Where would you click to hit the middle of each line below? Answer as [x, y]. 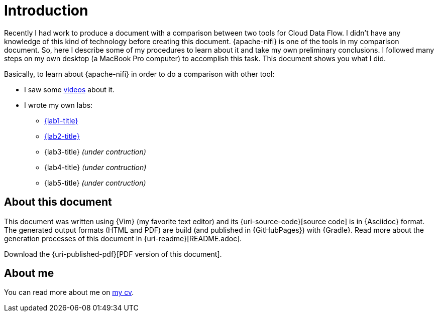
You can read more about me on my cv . [69, 292]
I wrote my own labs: [59, 105]
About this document [58, 202]
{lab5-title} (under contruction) [95, 183]
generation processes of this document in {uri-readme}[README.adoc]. [123, 238]
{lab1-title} [61, 120]
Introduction [46, 11]
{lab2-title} [62, 136]
